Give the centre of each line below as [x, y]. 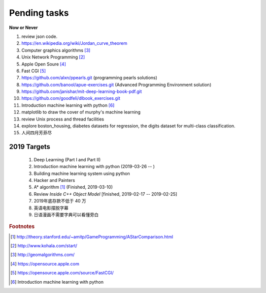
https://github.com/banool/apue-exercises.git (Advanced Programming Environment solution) [116, 85]
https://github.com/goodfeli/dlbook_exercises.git [71, 98]
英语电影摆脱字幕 [51, 208]
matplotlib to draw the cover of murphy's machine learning [81, 112]
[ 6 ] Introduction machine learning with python [57, 282]
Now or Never [23, 28]
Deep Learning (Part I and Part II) [67, 159]
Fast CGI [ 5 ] [34, 71]
